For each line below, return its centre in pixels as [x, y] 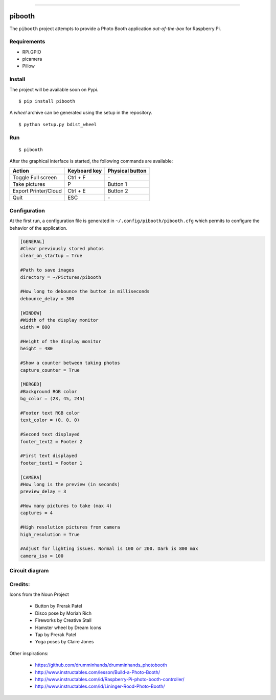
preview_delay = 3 [43, 492]
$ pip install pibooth [47, 101]
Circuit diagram [29, 571]
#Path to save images [47, 270]
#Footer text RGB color [50, 413]
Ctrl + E [77, 191]
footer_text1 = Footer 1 [51, 463]
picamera [32, 59]
